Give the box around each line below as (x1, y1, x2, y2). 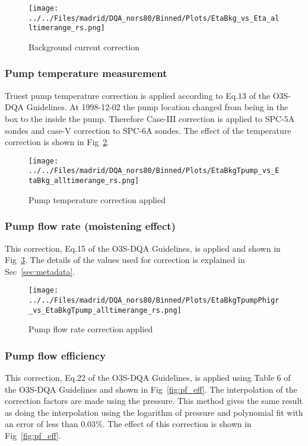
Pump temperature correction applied (28, 193, 166, 206)
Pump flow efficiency (5, 348, 106, 362)
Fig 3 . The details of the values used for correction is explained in (5, 254, 245, 266)
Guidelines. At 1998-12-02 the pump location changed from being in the (26, 101, 288, 113)
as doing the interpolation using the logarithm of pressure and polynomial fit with (5, 406, 303, 418)
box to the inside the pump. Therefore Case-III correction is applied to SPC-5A (5, 112, 295, 124)
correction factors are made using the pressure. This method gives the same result (5, 394, 303, 407)
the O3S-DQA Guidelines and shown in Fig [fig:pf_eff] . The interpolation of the (5, 383, 297, 395)
